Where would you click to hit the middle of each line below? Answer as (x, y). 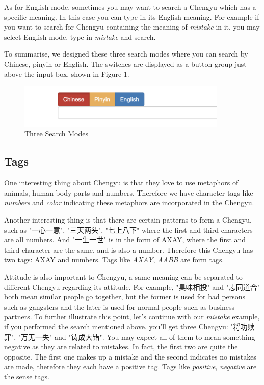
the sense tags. (27, 376)
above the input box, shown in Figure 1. (67, 74)
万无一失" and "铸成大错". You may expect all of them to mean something (138, 336)
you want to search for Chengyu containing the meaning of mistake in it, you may (132, 27)
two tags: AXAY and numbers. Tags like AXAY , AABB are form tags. (114, 259)
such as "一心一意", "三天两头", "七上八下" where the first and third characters (128, 229)
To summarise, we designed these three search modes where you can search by (126, 54)
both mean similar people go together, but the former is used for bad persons (125, 297)
